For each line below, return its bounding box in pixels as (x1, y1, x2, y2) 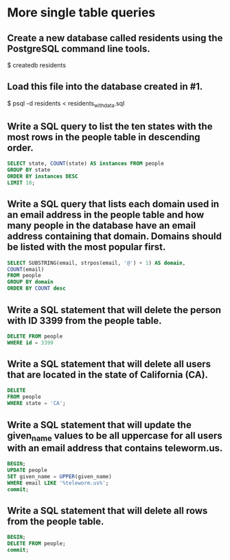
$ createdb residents (7, 61, 67, 69)
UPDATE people (7, 467, 48, 474)
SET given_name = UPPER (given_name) (7, 473, 112, 480)
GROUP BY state (7, 167, 51, 174)
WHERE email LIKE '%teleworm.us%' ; (7, 479, 109, 487)
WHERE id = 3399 (7, 339, 54, 346)
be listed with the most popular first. (7, 242, 166, 253)
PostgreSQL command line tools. (7, 43, 150, 54)
